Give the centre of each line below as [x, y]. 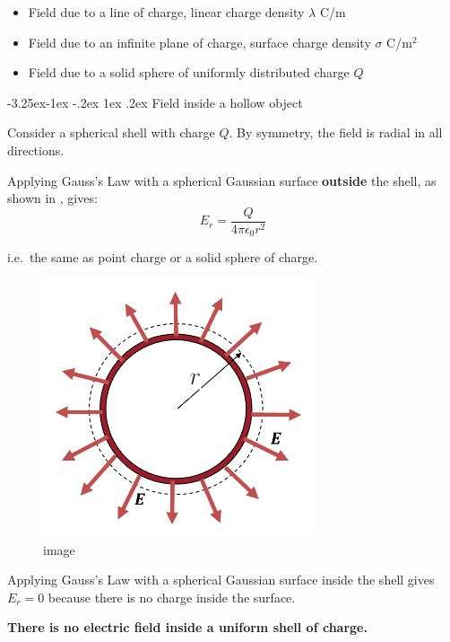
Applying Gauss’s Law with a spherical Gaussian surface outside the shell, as [222, 180]
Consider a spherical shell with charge [111, 132]
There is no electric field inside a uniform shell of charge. [187, 627]
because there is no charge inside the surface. [172, 597]
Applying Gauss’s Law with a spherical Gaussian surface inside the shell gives [221, 580]
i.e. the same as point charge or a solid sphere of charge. [163, 257]
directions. [36, 150]
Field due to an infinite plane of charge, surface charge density [199, 42]
